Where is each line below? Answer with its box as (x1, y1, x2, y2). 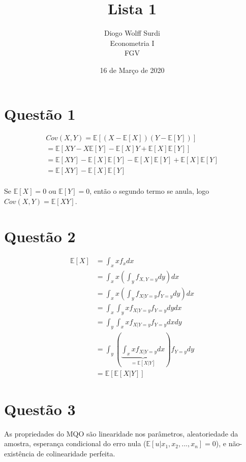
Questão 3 (4, 398, 76, 419)
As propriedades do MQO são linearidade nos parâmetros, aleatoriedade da (4, 428, 238, 439)
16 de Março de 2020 (100, 64, 165, 75)
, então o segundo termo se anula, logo (89, 186, 209, 196)
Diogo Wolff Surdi (104, 28, 160, 38)
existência (4, 448, 35, 458)
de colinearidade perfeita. (37, 448, 115, 458)
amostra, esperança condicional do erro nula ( (4, 438, 146, 449)
